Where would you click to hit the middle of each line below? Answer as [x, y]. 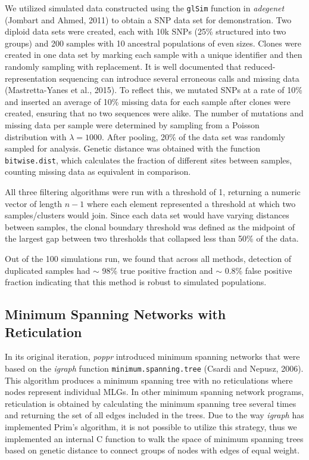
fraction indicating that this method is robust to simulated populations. [136, 282]
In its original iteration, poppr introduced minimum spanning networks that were [152, 356]
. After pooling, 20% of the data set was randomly [193, 136]
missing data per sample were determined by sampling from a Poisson [132, 125]
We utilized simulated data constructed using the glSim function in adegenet [145, 8]
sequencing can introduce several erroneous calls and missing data [179, 78]
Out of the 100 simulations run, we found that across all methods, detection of [148, 258]
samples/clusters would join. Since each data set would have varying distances [147, 215]
